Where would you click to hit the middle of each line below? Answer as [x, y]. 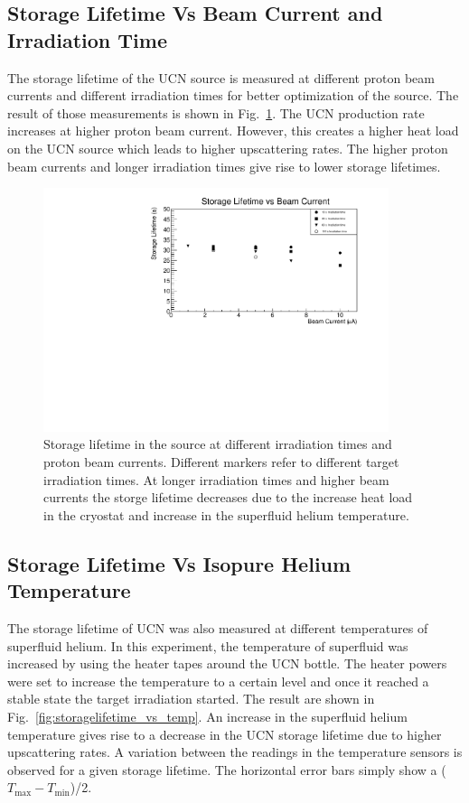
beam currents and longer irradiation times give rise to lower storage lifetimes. [224, 166]
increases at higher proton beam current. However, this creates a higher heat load [233, 131]
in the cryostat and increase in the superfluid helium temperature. [226, 514]
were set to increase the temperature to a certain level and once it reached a [218, 681]
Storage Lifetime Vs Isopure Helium [179, 563]
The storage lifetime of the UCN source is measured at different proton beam [221, 77]
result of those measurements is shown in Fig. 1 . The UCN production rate [216, 112]
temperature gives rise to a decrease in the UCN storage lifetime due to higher [225, 734]
